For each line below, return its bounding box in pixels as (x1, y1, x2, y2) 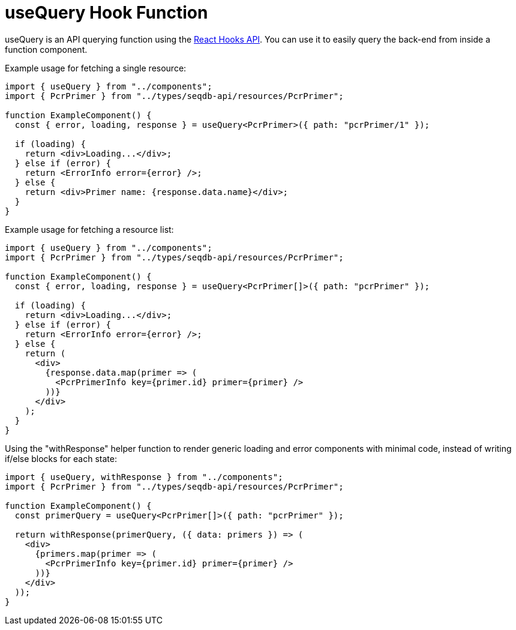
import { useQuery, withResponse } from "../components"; (5, 472, 283, 482)
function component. (5, 44, 88, 55)
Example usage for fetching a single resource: (5, 62, 187, 73)
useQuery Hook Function (5, 2, 208, 23)
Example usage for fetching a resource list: (5, 224, 174, 235)
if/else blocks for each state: (5, 453, 117, 464)
